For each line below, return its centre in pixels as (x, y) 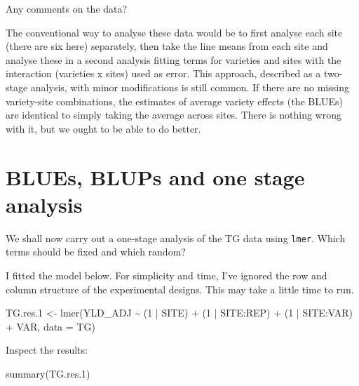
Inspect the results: (47, 350)
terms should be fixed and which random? (96, 252)
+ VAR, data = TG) (50, 326)
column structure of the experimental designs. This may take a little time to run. (180, 289)
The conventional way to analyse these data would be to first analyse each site (174, 32)
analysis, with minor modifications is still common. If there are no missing (190, 87)
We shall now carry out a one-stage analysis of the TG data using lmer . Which (176, 238)
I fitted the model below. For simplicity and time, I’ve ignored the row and (167, 275)
